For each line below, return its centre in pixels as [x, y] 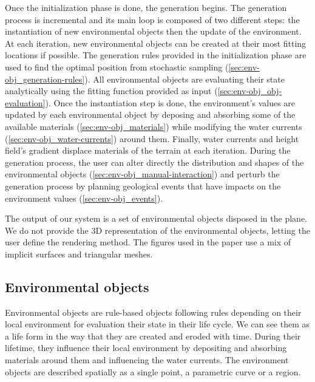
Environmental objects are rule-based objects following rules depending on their [153, 312]
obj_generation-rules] [45, 79]
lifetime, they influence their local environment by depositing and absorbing [146, 348]
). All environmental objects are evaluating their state [185, 79]
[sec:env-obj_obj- [250, 91]
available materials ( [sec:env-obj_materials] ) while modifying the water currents [154, 126]
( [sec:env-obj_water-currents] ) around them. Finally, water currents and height [152, 138]
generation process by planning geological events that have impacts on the [143, 186]
